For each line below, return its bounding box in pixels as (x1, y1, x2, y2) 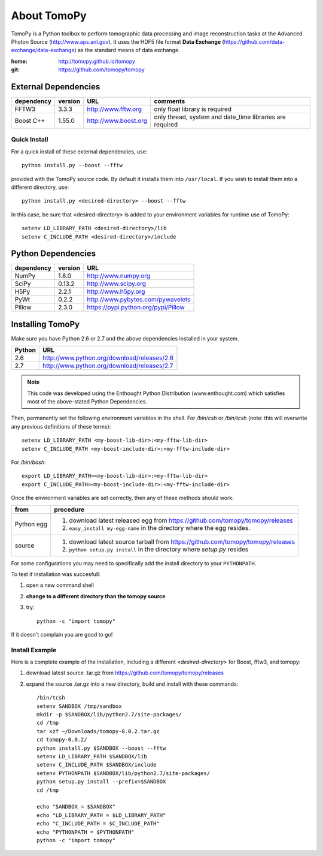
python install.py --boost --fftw (22, 162, 123, 169)
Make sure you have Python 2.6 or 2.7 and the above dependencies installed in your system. (11, 334, 239, 342)
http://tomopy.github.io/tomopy (58, 58, 136, 65)
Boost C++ (14, 117, 45, 125)
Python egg (14, 520, 48, 528)
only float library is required (154, 105, 232, 113)
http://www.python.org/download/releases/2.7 (42, 361, 173, 370)
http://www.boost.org (87, 117, 148, 125)
